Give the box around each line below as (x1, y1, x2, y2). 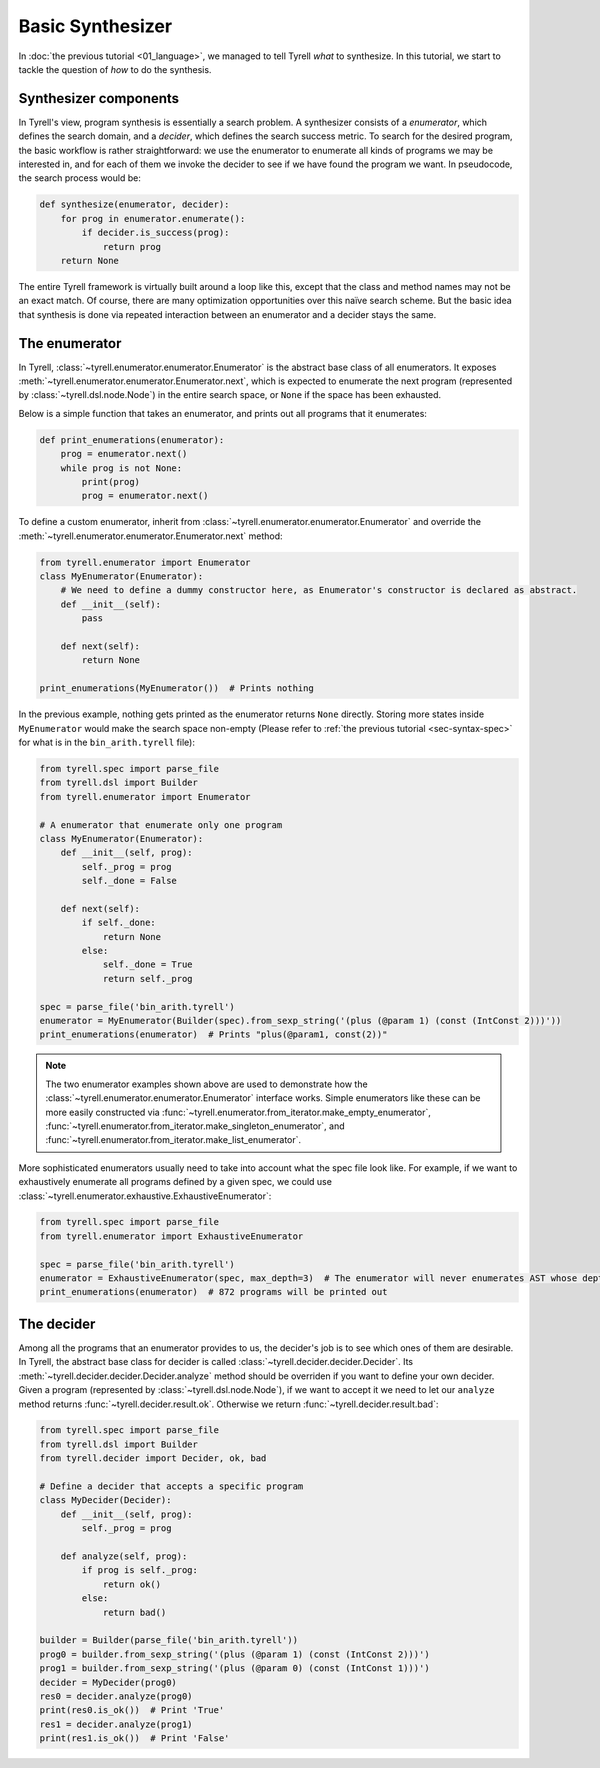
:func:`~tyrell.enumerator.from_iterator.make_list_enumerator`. (45, 1134, 302, 1146)
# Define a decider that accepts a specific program (39, 1481, 304, 1492)
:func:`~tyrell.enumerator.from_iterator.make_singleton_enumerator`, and (45, 1120, 345, 1132)
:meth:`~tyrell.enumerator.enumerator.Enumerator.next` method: (18, 530, 284, 542)
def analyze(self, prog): (60, 1551, 188, 1562)
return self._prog (102, 973, 194, 984)
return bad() (102, 1606, 167, 1618)
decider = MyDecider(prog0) (39, 1676, 177, 1688)
